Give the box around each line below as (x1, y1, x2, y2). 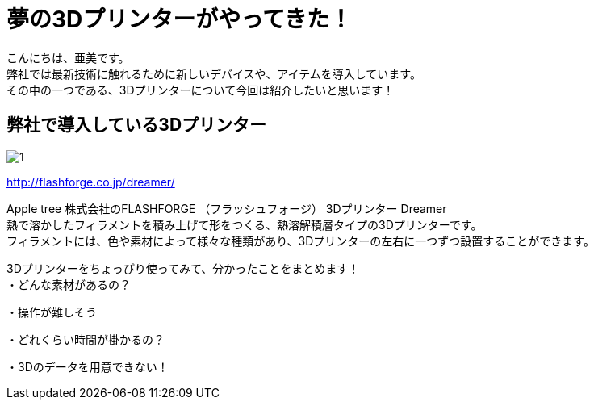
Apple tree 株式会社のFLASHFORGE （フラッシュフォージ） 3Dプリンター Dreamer (6, 201, 447, 216)
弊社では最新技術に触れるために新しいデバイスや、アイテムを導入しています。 (6, 66, 421, 81)
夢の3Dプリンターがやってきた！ (6, 6, 353, 33)
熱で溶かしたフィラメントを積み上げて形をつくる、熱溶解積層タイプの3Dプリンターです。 (6, 217, 483, 232)
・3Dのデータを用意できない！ (6, 359, 169, 374)
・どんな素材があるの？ (6, 277, 131, 291)
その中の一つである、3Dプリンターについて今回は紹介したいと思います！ (6, 82, 395, 97)
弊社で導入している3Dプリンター (6, 115, 267, 136)
